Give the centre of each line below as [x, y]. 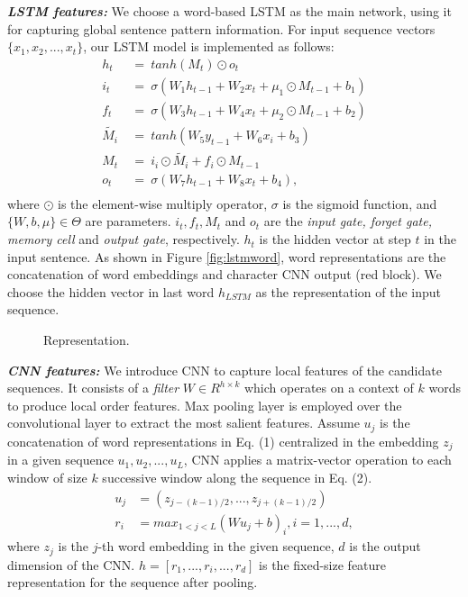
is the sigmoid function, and [360, 203]
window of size [47, 477]
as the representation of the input [348, 291]
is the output [385, 546]
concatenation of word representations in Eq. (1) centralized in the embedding [223, 441]
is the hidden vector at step [335, 239]
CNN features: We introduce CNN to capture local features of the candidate [225, 370]
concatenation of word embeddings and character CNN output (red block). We [225, 274]
